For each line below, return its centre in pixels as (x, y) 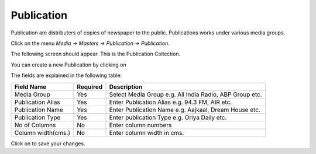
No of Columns (35, 125)
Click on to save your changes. (48, 143)
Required (90, 86)
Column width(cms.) (42, 132)
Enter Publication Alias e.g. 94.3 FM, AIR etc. (171, 102)
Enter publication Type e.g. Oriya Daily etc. (168, 117)
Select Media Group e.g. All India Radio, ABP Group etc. (186, 94)
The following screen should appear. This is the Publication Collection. (96, 54)
